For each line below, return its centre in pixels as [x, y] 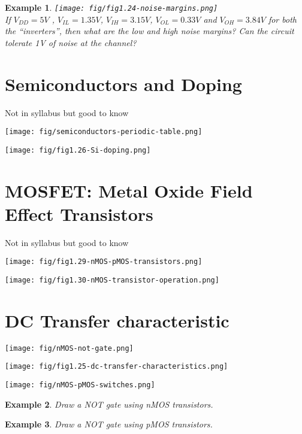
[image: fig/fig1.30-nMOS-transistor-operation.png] [112, 280]
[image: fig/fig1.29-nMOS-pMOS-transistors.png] [104, 262]
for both [282, 19]
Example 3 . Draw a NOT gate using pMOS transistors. [109, 424]
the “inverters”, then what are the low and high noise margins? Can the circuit [150, 31]
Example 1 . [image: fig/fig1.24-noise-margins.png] [111, 7]
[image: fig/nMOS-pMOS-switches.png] [80, 385]
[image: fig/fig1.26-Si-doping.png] [78, 150]
